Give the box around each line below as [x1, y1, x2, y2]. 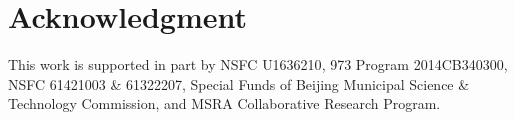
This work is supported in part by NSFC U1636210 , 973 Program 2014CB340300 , [8, 54, 508, 75]
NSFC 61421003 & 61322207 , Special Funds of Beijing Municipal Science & [8, 73, 470, 94]
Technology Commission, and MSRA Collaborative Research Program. [8, 93, 441, 114]
